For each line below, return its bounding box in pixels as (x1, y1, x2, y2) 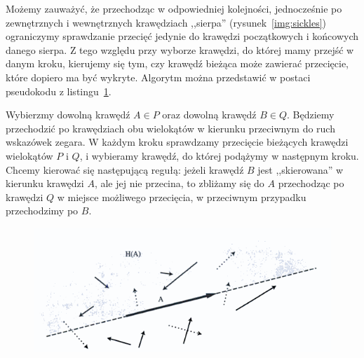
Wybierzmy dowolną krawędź (6, 107, 130, 122)
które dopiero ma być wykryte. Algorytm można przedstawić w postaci (6, 69, 311, 84)
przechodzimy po (6, 203, 79, 218)
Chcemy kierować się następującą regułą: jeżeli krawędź (6, 162, 244, 177)
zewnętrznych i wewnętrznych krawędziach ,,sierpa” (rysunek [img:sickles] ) (6, 15, 327, 29)
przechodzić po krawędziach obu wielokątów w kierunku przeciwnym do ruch (6, 121, 335, 135)
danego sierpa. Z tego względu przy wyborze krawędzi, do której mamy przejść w (6, 42, 354, 57)
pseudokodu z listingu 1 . (6, 83, 112, 98)
